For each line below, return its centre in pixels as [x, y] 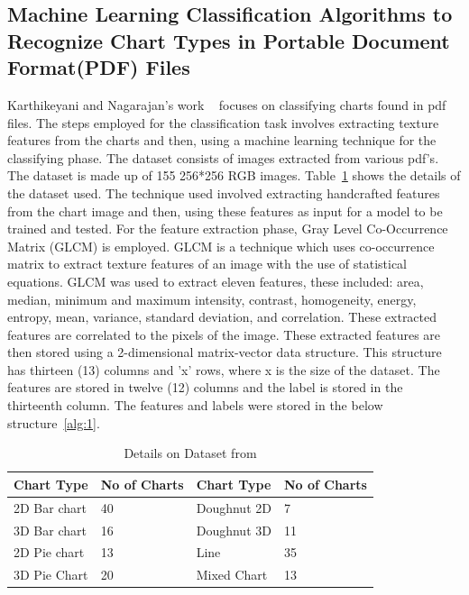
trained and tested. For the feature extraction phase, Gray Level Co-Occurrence [228, 229]
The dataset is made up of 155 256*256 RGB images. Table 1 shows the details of [234, 175]
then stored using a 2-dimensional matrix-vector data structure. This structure [225, 352]
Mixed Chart [232, 575]
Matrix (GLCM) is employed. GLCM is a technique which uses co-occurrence [221, 246]
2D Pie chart [49, 552]
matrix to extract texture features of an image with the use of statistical [207, 264]
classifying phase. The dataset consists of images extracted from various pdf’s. [223, 157]
